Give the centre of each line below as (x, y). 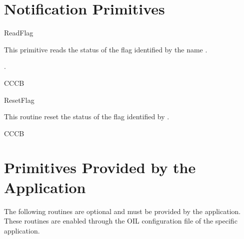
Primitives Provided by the (100, 167)
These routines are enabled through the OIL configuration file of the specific (121, 221)
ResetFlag (19, 100)
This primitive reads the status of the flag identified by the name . (106, 49)
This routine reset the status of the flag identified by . (87, 117)
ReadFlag (19, 33)
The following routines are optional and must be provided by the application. (122, 211)
